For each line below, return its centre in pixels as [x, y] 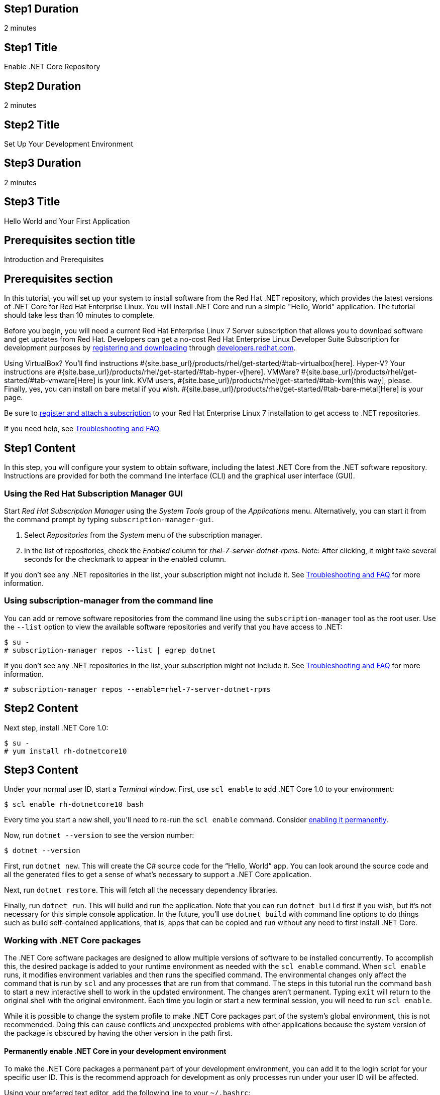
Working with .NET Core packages [73, 940]
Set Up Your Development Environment [69, 144]
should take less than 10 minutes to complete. [80, 315]
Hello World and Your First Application [67, 221]
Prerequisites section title [70, 240]
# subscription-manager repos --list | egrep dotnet [110, 650]
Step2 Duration [43, 86]
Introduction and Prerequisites [54, 260]
